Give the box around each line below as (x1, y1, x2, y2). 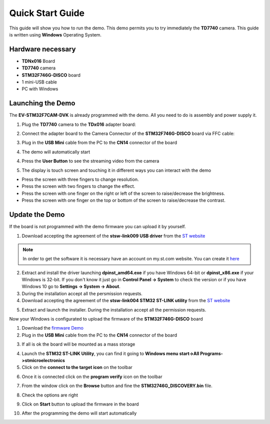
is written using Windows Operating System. (9, 31, 102, 37)
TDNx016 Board (21, 58, 55, 64)
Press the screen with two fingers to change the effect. (21, 183, 135, 189)
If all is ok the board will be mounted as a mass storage (21, 341, 135, 347)
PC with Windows (21, 86, 58, 92)
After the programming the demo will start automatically (21, 410, 137, 417)
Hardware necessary (9, 45, 76, 53)
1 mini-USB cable (21, 79, 57, 85)
